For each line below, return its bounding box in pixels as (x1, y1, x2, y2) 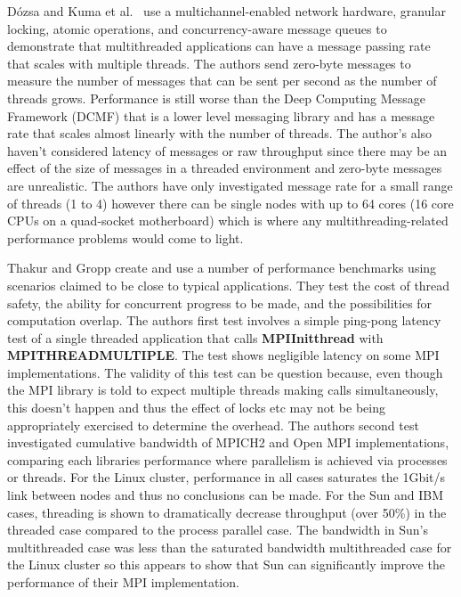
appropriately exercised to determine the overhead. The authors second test (7, 415, 419, 434)
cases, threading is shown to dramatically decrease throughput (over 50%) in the (7, 503, 447, 521)
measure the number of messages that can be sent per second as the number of (7, 71, 437, 90)
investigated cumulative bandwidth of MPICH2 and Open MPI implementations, (7, 433, 449, 452)
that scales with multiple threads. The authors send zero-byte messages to (7, 53, 411, 72)
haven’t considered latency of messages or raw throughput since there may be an (7, 141, 448, 159)
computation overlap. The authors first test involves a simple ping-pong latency (7, 311, 441, 330)
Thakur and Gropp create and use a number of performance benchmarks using (7, 258, 437, 277)
